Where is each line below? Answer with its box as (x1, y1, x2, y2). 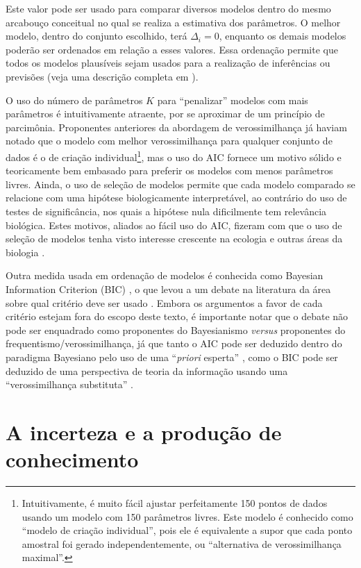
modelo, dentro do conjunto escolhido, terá (6, 28, 187, 43)
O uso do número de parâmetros (6, 92, 143, 107)
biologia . (6, 244, 45, 259)
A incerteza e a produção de (6, 417, 282, 446)
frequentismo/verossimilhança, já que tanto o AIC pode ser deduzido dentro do (6, 336, 342, 351)
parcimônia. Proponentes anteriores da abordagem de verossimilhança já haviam (6, 119, 347, 134)
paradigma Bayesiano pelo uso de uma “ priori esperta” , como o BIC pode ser (6, 349, 338, 364)
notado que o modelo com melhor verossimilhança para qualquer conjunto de (6, 133, 333, 148)
